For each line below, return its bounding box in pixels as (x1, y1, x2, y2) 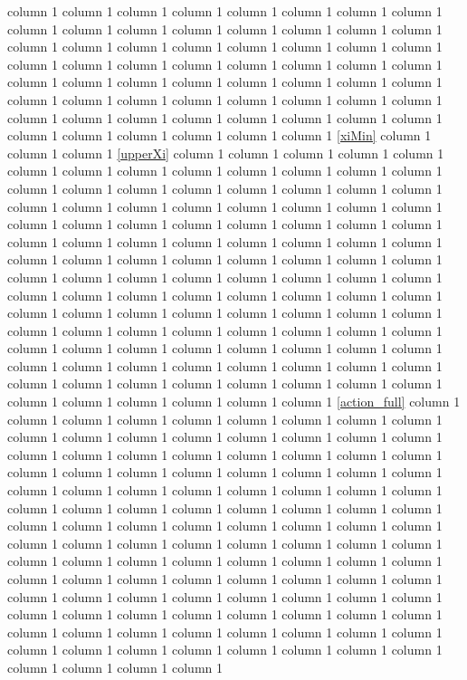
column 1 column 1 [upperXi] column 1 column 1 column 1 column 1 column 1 (7, 143, 444, 162)
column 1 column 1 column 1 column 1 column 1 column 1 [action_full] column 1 (7, 392, 461, 411)
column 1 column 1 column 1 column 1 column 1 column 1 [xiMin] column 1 (7, 126, 432, 145)
